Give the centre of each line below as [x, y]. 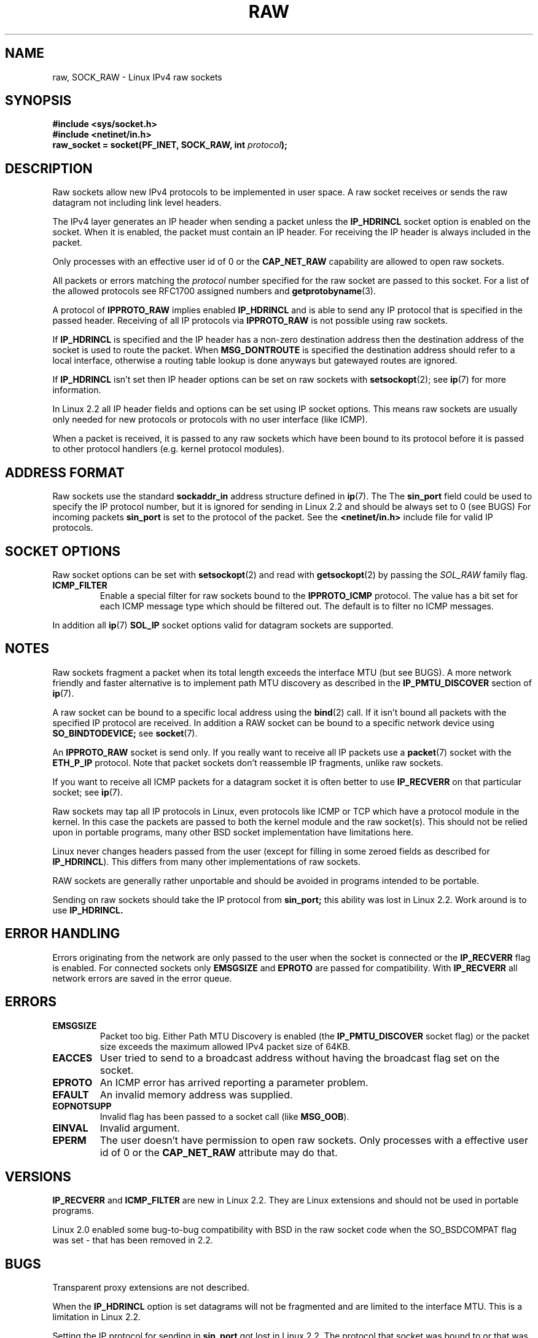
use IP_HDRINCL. [88, 910]
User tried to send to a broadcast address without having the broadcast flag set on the [300, 1058]
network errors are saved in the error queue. [142, 978]
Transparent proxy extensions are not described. [151, 1288]
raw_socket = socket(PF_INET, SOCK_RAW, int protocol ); [170, 145]
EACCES [72, 1058]
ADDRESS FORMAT [65, 472]
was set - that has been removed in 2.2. [133, 1240]
